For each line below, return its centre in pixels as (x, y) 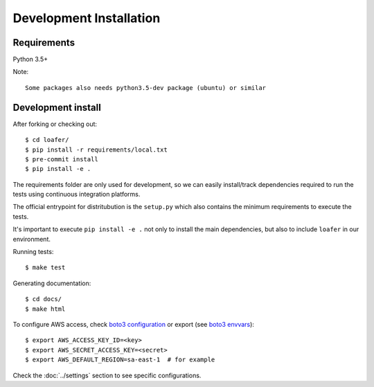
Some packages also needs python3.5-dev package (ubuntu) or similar (146, 88)
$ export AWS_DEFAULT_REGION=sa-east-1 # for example (120, 360)
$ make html (45, 309)
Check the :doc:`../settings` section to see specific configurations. (107, 375)
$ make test (45, 268)
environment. (32, 239)
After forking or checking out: (55, 124)
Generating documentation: (52, 283)
